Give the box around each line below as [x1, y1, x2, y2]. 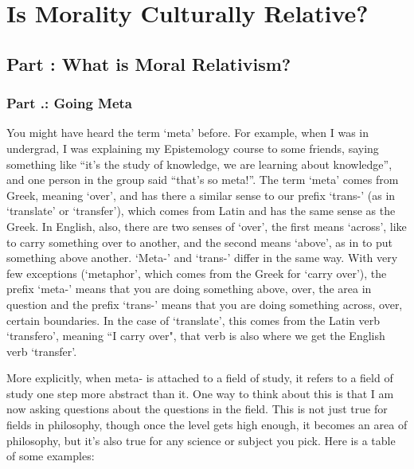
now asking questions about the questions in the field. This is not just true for [6, 401, 388, 417]
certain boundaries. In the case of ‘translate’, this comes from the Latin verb [6, 311, 380, 328]
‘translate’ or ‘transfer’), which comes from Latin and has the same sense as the [6, 202, 396, 219]
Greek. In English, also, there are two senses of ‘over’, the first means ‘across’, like [6, 217, 407, 234]
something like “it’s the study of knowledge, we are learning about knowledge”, [6, 155, 393, 172]
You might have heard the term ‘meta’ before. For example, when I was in [6, 124, 369, 141]
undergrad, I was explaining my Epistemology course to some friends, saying [6, 139, 379, 156]
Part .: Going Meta [6, 93, 132, 113]
